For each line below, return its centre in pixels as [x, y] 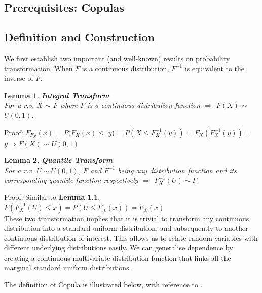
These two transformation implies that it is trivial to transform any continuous [127, 218]
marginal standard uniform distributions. [68, 267]
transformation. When [39, 68]
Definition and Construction [79, 37]
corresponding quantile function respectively [71, 180]
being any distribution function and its [177, 170]
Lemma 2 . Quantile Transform [58, 160]
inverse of [19, 78]
